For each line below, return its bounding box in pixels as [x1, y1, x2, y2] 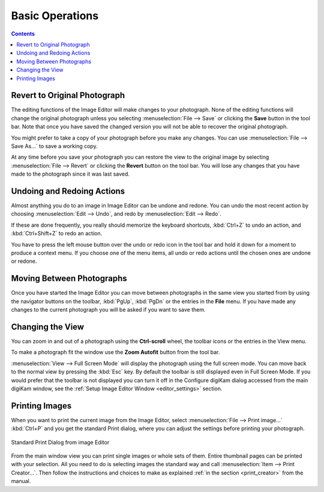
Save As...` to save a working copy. [11, 142, 98, 150]
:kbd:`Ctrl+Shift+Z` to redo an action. [11, 230, 103, 237]
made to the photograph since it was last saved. [11, 170, 130, 177]
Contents [11, 30, 35, 37]
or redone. [11, 257, 37, 265]
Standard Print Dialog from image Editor [11, 438, 110, 446]
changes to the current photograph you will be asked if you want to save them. [11, 306, 206, 313]
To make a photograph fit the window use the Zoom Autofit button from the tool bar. [11, 349, 220, 356]
